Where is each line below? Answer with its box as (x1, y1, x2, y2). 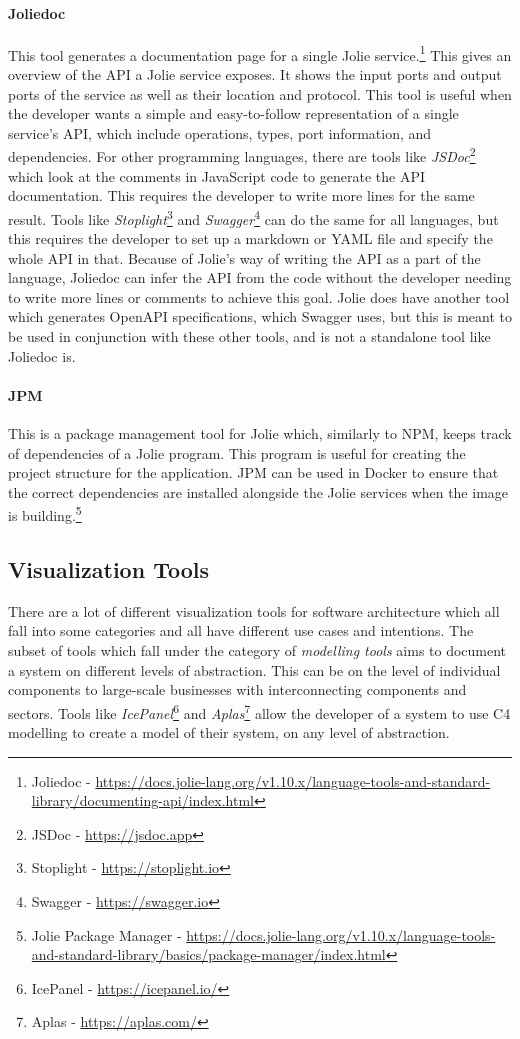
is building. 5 (8, 502, 82, 526)
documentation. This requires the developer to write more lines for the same (8, 185, 475, 206)
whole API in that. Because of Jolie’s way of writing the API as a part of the (8, 247, 481, 268)
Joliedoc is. (8, 345, 76, 366)
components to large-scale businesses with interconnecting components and (8, 679, 467, 700)
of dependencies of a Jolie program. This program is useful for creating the (8, 442, 466, 463)
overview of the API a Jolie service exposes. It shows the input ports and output (8, 64, 502, 85)
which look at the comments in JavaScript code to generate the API (8, 165, 426, 186)
